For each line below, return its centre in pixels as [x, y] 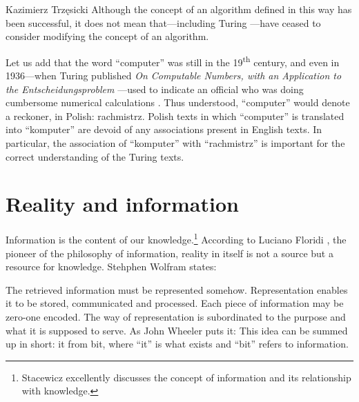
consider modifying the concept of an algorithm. [107, 36]
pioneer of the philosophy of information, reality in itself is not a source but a [169, 253]
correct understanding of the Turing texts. [95, 156]
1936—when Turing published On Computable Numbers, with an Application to [174, 76]
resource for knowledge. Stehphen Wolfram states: [111, 267]
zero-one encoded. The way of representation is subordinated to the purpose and [176, 316]
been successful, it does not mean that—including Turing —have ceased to [163, 22]
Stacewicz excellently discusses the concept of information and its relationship [186, 377]
